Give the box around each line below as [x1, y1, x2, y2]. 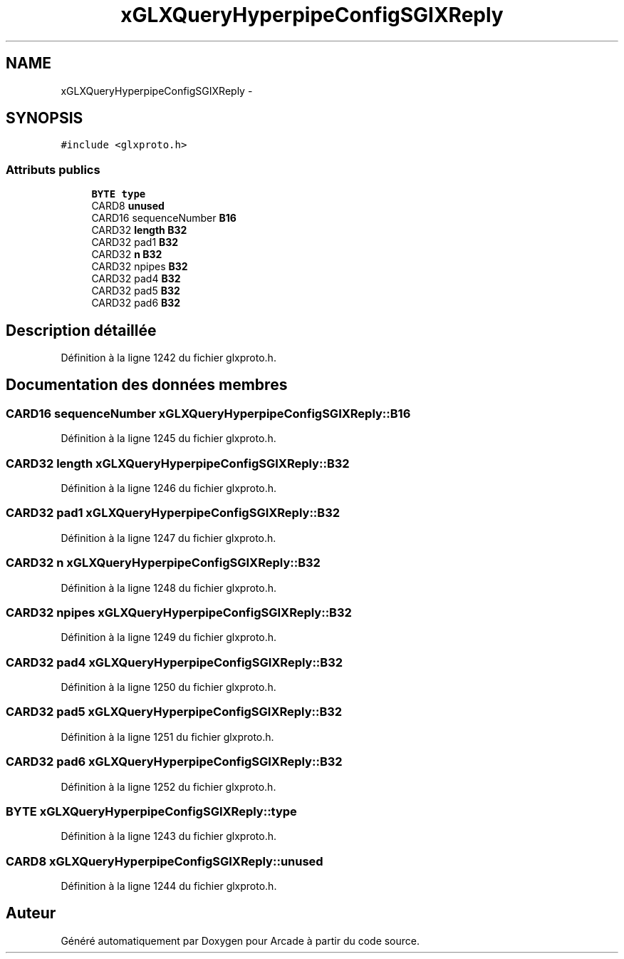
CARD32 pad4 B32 [91, 272, 181, 285]
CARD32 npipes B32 [91, 260, 188, 273]
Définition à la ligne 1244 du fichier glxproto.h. [61, 880, 277, 892]
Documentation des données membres [6, 376, 288, 394]
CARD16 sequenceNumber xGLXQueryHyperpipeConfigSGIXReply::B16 [6, 406, 411, 421]
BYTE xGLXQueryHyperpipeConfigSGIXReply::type [6, 804, 297, 819]
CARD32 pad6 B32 [91, 297, 181, 309]
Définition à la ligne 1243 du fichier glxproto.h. [61, 830, 277, 843]
